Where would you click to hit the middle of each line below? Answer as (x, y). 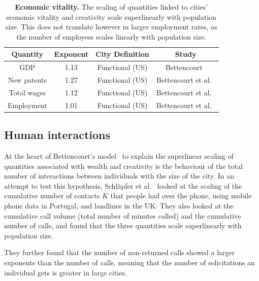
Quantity (27, 54)
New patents (27, 80)
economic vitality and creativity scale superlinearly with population (111, 16)
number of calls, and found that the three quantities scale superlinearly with (123, 225)
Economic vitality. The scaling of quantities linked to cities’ (111, 7)
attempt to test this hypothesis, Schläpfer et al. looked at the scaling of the (123, 185)
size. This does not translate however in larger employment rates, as (111, 27)
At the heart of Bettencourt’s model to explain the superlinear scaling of (119, 156)
